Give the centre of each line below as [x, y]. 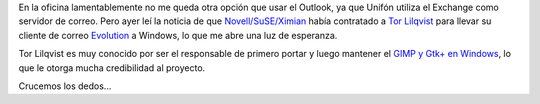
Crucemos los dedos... [65, 86]
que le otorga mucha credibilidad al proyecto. [112, 67]
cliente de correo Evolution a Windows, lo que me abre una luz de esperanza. [178, 35]
